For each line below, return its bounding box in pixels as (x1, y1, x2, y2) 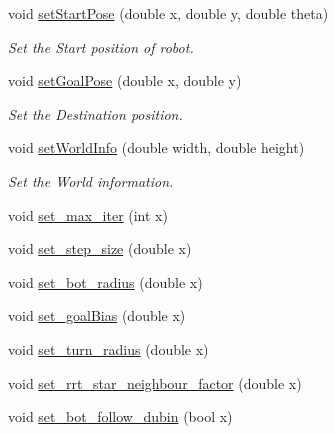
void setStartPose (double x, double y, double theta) (8, 3, 329, 23)
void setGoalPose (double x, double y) (8, 70, 242, 91)
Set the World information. (8, 170, 174, 191)
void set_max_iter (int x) (8, 204, 168, 225)
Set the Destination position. (8, 103, 183, 124)
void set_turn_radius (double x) (8, 338, 209, 359)
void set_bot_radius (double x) (8, 271, 203, 292)
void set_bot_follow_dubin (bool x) (8, 406, 233, 427)
